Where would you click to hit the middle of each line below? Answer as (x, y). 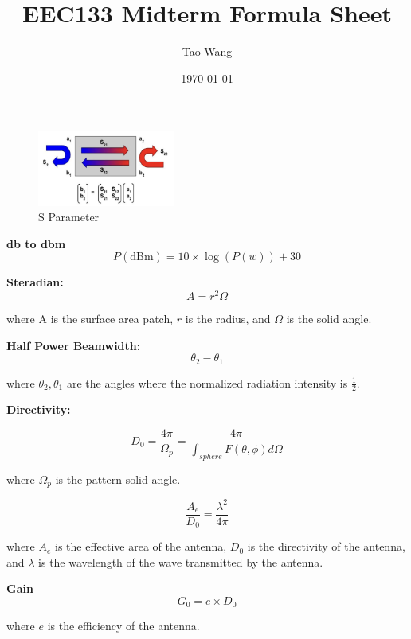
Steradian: (35, 282)
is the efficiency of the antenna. (123, 626)
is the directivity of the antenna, (326, 546)
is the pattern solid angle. (118, 479)
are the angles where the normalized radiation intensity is (207, 382)
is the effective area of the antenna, (141, 546)
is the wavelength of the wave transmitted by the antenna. (181, 561)
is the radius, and (228, 318)
